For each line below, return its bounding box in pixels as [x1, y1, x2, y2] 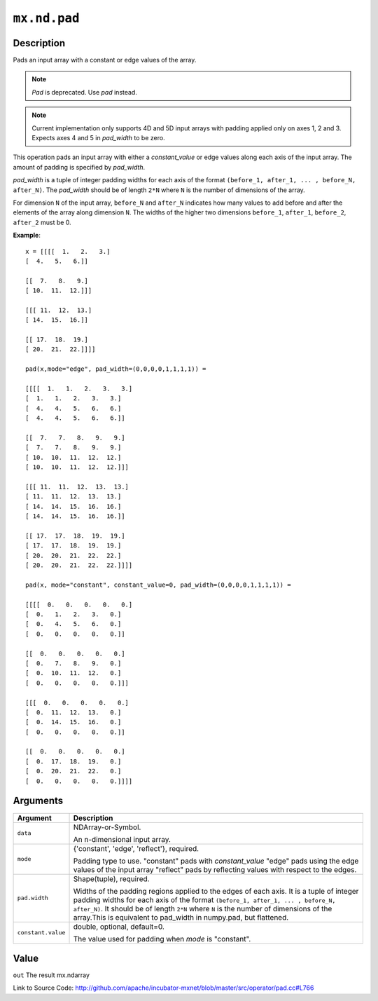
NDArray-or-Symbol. [73, 822, 141, 832]
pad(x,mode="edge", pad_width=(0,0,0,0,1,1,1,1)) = [25, 365, 206, 373]
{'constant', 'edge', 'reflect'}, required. [73, 843, 199, 853]
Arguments [13, 795, 64, 807]
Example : [13, 231, 41, 240]
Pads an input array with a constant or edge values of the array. [13, 56, 197, 64]
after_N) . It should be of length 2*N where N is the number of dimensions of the [73, 904, 332, 913]
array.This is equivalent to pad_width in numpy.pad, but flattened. [73, 912, 289, 922]
